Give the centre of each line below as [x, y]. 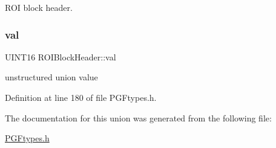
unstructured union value [51, 77]
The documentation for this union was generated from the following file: [138, 117]
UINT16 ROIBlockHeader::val [61, 56]
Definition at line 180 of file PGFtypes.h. [81, 97]
